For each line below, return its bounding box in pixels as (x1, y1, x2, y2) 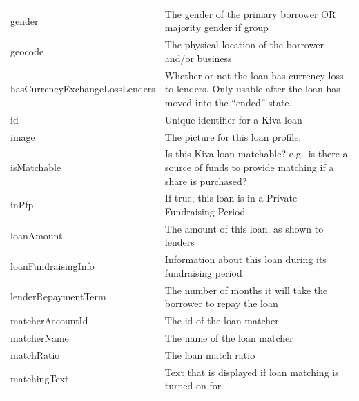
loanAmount (10, 228, 63, 242)
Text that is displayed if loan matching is (164, 364, 339, 379)
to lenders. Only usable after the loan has (164, 81, 340, 96)
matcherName (10, 330, 69, 344)
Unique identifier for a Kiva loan (164, 112, 302, 126)
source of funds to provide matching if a (164, 159, 334, 174)
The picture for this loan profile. (164, 129, 302, 144)
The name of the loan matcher (164, 330, 293, 344)
